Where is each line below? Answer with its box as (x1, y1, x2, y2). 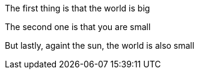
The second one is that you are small (5, 22, 151, 32)
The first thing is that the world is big (5, 3, 150, 13)
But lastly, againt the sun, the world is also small (5, 40, 195, 51)
